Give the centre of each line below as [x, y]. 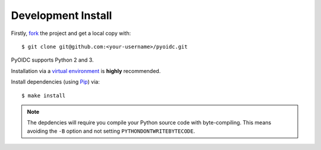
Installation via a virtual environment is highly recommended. [86, 71]
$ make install [44, 95]
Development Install [62, 15]
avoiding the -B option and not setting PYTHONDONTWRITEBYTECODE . [111, 131]
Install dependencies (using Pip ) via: [56, 82]
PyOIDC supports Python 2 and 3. [52, 60]
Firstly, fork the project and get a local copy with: [71, 33]
